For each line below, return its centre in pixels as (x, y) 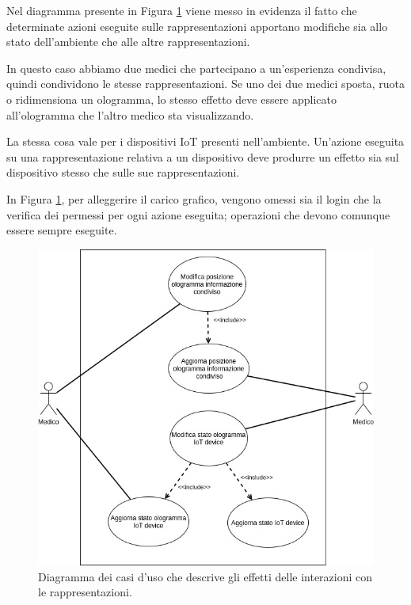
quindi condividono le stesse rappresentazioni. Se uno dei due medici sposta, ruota (206, 84)
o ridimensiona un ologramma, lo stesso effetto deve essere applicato (172, 99)
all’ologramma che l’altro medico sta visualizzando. (130, 114)
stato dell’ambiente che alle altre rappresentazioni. (128, 42)
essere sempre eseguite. (62, 230)
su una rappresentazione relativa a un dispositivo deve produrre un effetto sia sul (203, 156)
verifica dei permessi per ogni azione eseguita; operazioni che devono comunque (198, 214)
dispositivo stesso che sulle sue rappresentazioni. (123, 172)
